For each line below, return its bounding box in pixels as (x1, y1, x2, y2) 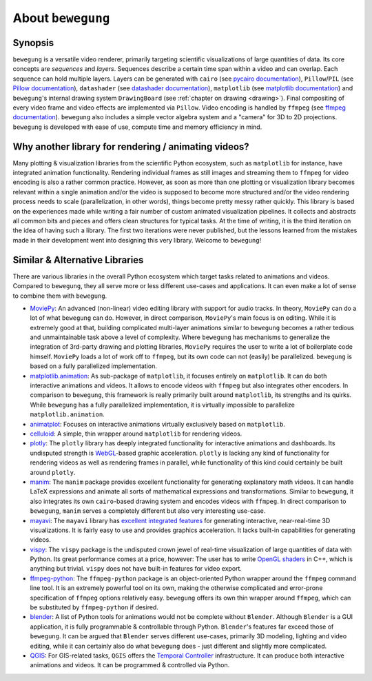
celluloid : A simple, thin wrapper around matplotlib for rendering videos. (30, 429, 242, 438)
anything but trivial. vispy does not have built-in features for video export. (30, 565, 242, 573)
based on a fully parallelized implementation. (30, 362, 158, 370)
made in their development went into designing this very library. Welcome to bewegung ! (12, 236, 262, 244)
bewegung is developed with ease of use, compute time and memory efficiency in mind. (12, 123, 262, 131)
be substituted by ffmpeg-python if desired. (30, 603, 158, 611)
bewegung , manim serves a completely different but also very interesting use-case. (30, 507, 266, 515)
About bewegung (12, 10, 110, 26)
